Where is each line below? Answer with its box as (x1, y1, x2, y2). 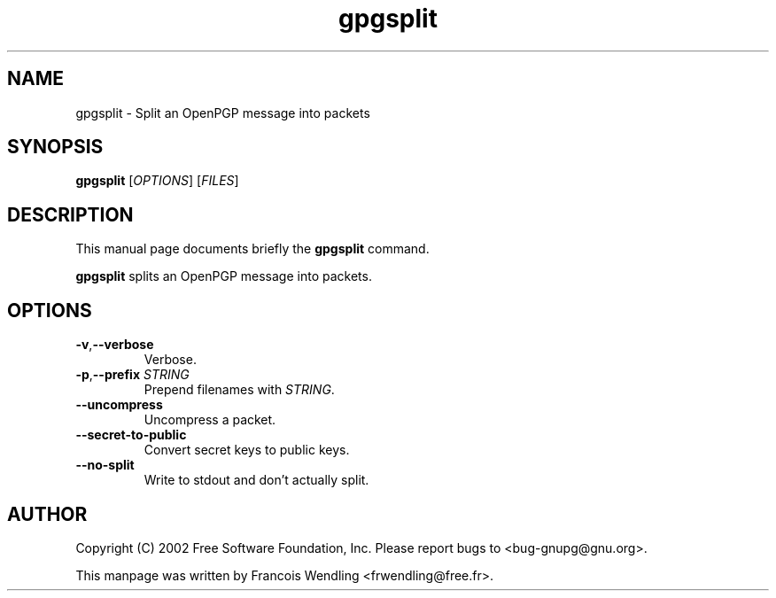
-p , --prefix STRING (75, 367, 190, 383)
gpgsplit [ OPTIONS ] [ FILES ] (75, 173, 239, 189)
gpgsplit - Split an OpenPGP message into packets (75, 105, 370, 120)
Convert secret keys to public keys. (144, 442, 350, 458)
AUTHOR (7, 502, 88, 525)
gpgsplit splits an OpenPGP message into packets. (75, 268, 372, 284)
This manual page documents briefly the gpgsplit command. (75, 241, 430, 257)
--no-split (75, 457, 135, 473)
